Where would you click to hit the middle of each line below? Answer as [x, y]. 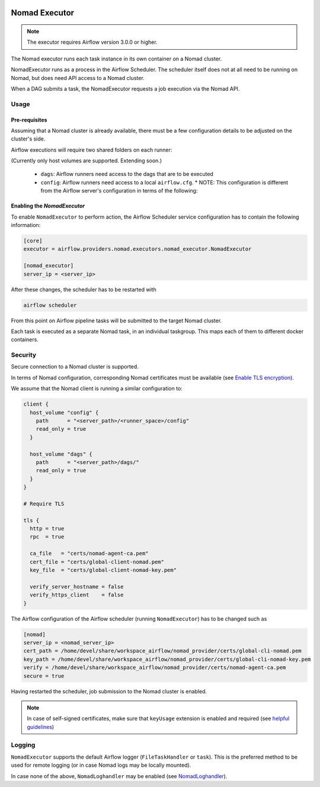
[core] [33, 241]
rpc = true [47, 537]
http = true [47, 529]
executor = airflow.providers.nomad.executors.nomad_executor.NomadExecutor [137, 249]
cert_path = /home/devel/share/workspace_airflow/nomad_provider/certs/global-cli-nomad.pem [162, 651]
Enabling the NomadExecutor [48, 206]
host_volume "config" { [64, 412]
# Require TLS [44, 503]
